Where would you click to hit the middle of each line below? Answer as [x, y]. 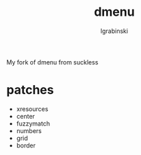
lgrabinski [114, 31]
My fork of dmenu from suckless [52, 62]
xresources [32, 109]
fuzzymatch [33, 123]
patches [30, 90]
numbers [29, 130]
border [26, 145]
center [26, 116]
